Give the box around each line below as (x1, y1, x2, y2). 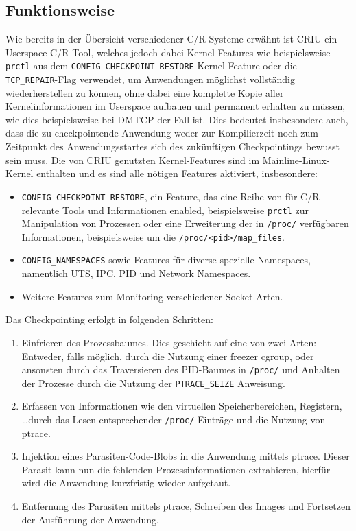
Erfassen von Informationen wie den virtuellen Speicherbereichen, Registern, (21, 399, 342, 413)
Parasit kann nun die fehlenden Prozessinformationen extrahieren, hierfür (21, 462, 331, 476)
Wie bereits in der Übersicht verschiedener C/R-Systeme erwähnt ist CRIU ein (5, 32, 337, 46)
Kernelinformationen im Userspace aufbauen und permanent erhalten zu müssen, (5, 99, 346, 113)
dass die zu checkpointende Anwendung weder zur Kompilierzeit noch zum (5, 126, 319, 140)
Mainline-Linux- (262, 152, 330, 167)
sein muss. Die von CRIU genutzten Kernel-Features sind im (5, 152, 260, 167)
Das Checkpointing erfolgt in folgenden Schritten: (5, 312, 213, 327)
